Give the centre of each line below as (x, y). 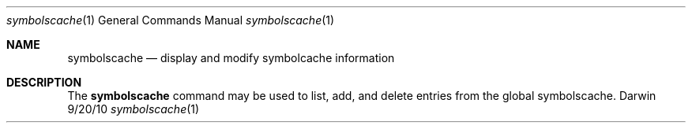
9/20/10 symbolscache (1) (134, 109)
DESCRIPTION (44, 82)
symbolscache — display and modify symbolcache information (231, 58)
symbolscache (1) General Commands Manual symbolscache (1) (171, 20)
